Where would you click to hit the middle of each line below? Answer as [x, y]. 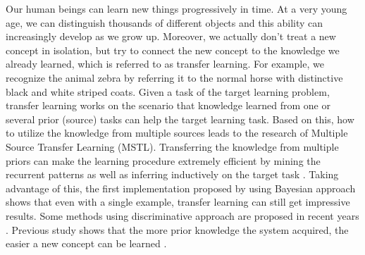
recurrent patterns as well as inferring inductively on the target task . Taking [172, 174]
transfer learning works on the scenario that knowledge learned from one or [168, 105]
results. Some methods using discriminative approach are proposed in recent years [182, 215]
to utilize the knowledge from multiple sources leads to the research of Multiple [177, 133]
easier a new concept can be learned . [86, 243]
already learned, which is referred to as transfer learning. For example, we [165, 64]
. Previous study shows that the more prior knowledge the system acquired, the [177, 229]
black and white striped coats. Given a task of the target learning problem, [168, 91]
